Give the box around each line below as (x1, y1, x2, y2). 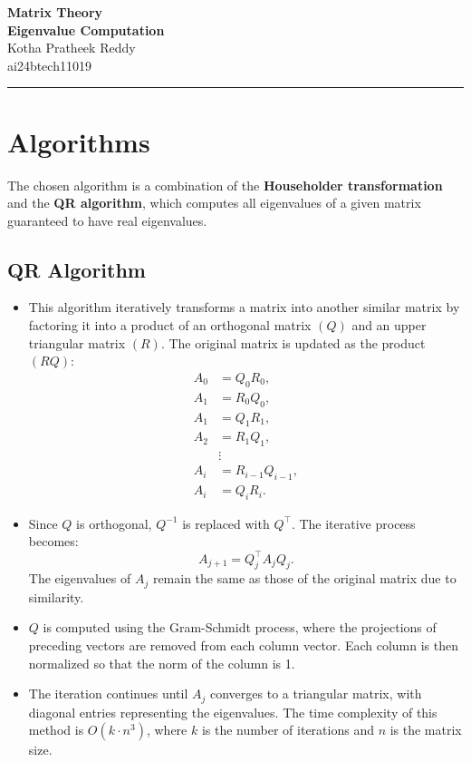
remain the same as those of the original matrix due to (152, 569, 457, 588)
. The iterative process (291, 513, 416, 532)
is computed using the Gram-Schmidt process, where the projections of (43, 618, 437, 637)
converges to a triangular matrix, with (209, 684, 422, 703)
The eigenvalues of (28, 569, 131, 588)
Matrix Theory (7, 3, 103, 21)
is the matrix (389, 720, 462, 739)
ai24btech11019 (7, 55, 91, 74)
